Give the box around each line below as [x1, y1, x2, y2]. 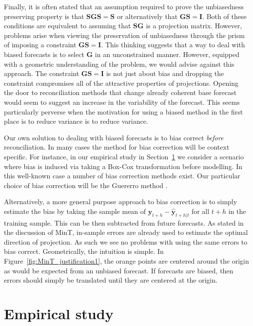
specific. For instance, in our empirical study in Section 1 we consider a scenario [4, 151, 244, 161]
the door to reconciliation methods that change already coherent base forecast [4, 87, 237, 97]
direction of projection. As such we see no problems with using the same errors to [4, 236, 248, 247]
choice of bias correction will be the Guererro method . [4, 180, 168, 190]
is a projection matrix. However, [146, 20, 242, 31]
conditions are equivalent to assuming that [4, 20, 131, 31]
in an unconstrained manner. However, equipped [95, 49, 240, 59]
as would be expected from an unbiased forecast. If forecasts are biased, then [4, 265, 234, 275]
